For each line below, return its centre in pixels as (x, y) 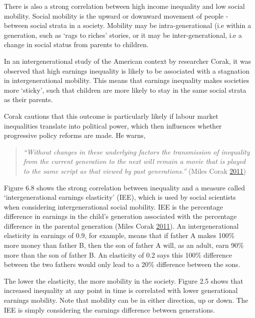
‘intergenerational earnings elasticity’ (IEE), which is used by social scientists (120, 197)
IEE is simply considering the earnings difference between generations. (110, 309)
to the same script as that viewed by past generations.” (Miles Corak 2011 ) (135, 171)
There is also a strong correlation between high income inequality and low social (125, 6)
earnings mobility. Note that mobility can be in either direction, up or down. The (126, 300)
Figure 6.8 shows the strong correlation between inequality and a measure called (125, 187)
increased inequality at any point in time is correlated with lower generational (121, 290)
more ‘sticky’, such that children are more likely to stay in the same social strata (125, 90)
